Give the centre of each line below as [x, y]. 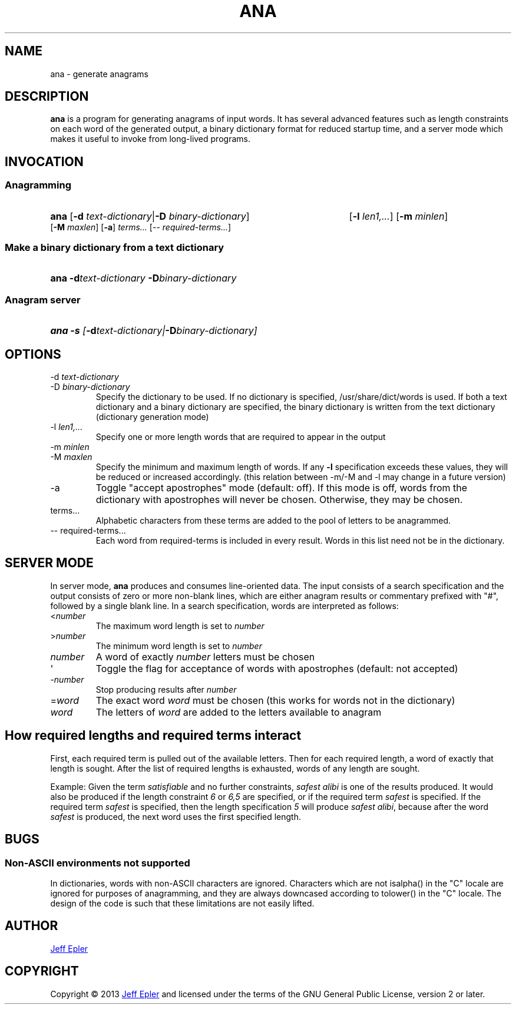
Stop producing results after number [166, 689]
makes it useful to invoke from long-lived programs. [150, 139]
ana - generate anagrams [99, 74]
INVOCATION [44, 161]
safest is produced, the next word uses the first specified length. [176, 816]
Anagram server [43, 300]
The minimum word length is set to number [179, 646]
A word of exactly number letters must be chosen [205, 656]
